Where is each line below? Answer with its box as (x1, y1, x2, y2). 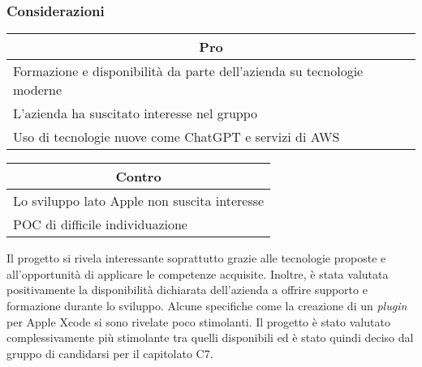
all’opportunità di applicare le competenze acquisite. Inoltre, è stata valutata (6, 265, 389, 282)
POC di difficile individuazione (13, 215, 187, 234)
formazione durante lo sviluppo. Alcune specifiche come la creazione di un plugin (6, 297, 407, 314)
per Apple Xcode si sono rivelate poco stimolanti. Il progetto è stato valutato (6, 313, 390, 330)
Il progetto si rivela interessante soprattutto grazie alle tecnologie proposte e (6, 250, 386, 267)
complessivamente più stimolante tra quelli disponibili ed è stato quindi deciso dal (6, 329, 414, 346)
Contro (115, 167, 161, 186)
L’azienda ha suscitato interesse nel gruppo (13, 104, 258, 123)
